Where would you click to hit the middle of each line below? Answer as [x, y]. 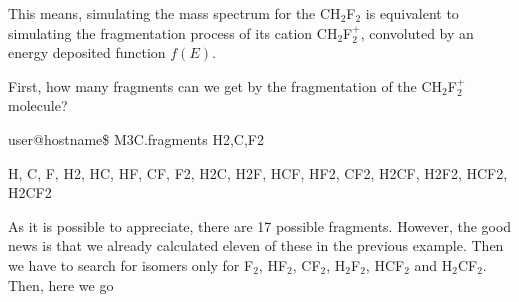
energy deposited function [87, 52]
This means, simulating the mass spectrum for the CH [174, 13]
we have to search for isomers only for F [131, 264]
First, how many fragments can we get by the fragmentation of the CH [225, 85]
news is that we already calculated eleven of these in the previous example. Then [256, 245]
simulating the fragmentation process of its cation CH [173, 32]
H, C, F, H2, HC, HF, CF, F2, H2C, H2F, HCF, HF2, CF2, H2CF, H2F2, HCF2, [258, 172]
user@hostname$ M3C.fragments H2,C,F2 [136, 138]
